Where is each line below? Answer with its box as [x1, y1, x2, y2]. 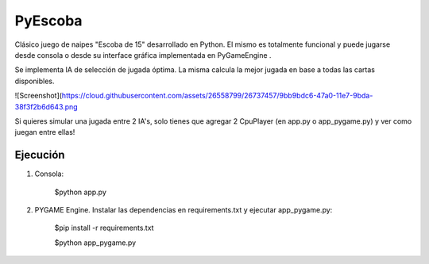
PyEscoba [14, 12, 83, 29]
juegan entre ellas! [14, 128, 75, 137]
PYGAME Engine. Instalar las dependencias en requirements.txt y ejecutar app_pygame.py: [34, 205, 333, 214]
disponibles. [14, 76, 55, 86]
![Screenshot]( [14, 91, 63, 101]
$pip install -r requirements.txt [54, 223, 154, 233]
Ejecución [14, 148, 65, 162]
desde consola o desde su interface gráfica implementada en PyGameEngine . [14, 50, 272, 59]
